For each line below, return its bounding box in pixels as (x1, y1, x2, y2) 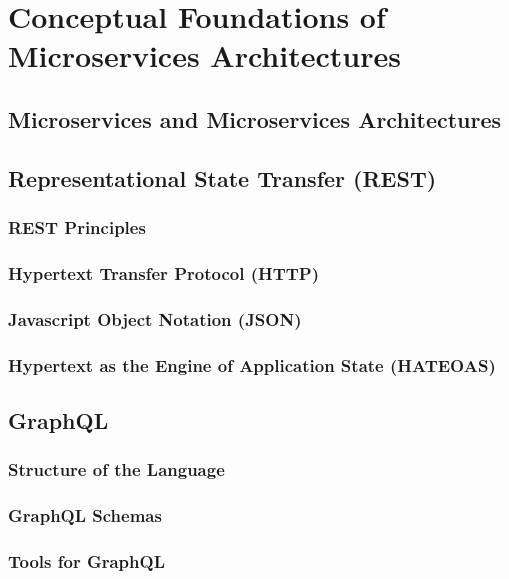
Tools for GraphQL (8, 548, 165, 573)
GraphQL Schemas (8, 503, 162, 528)
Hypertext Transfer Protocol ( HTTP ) (8, 260, 320, 285)
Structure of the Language (8, 457, 225, 482)
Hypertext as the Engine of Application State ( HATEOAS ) (8, 352, 496, 377)
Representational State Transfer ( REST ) (8, 162, 437, 193)
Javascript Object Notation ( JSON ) (8, 306, 302, 331)
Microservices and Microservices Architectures (8, 103, 502, 134)
